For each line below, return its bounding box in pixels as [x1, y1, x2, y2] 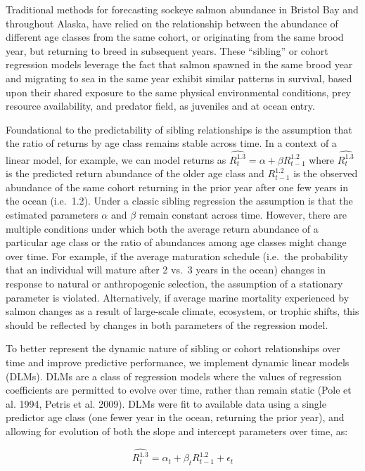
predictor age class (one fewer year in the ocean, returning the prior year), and [6, 410, 345, 425]
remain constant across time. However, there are [139, 207, 347, 222]
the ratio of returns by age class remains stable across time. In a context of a [6, 136, 337, 150]
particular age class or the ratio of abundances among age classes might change [6, 235, 347, 250]
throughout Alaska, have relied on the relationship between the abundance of [6, 15, 338, 30]
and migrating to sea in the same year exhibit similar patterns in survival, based [6, 70, 352, 85]
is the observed [293, 166, 358, 181]
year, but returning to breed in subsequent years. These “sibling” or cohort [6, 43, 328, 58]
